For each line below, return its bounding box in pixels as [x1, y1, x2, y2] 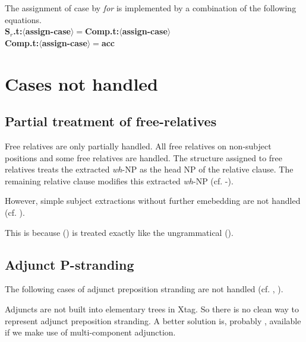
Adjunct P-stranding [5, 255, 134, 273]
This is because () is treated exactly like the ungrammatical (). [5, 226, 234, 238]
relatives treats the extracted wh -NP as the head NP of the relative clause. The [5, 163, 294, 175]
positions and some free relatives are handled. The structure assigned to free [5, 151, 283, 164]
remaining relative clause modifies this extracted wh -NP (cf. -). [5, 174, 234, 187]
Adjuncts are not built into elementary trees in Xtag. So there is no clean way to [5, 302, 299, 315]
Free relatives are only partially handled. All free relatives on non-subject [5, 139, 272, 152]
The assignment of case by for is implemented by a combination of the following [5, 2, 296, 14]
